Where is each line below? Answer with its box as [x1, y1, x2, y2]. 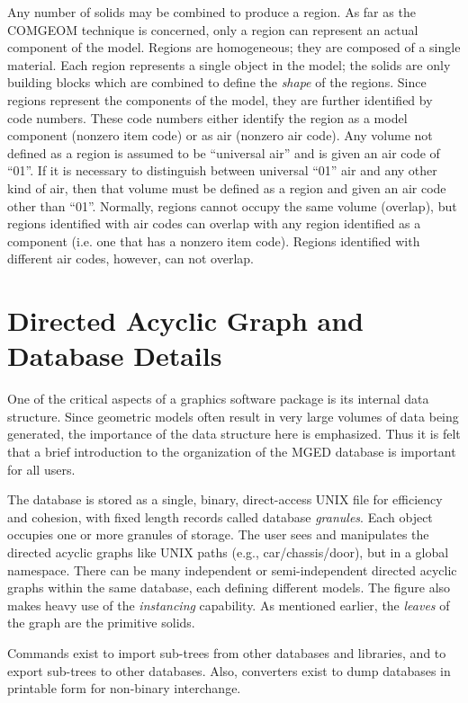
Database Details [7, 337, 222, 374]
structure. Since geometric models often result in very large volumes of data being [7, 406, 459, 425]
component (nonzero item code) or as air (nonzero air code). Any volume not [7, 126, 433, 145]
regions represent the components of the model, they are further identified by [7, 90, 433, 109]
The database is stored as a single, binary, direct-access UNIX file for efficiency [7, 490, 443, 509]
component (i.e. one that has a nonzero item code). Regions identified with [7, 231, 420, 250]
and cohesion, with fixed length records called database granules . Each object [7, 507, 433, 526]
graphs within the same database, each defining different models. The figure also [7, 578, 451, 597]
